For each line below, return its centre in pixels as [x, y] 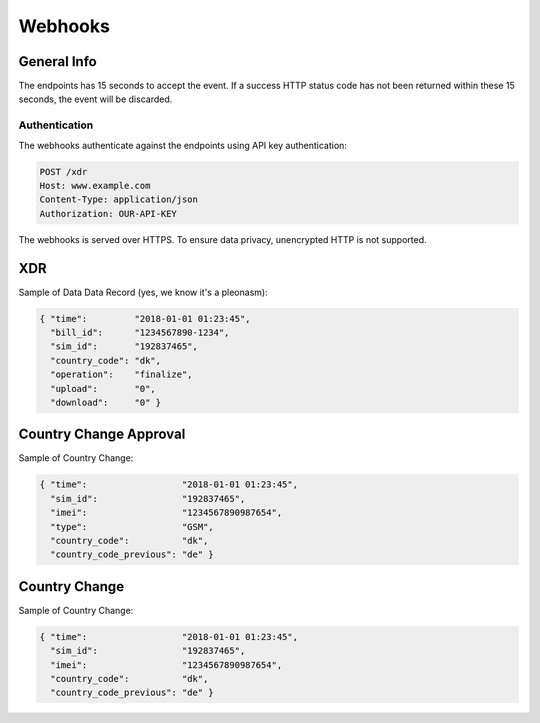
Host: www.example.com [95, 185]
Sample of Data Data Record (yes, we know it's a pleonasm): [143, 292]
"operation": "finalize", [122, 374]
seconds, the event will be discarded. [95, 99]
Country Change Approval [102, 434]
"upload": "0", [103, 388]
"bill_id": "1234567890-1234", [140, 333]
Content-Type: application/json [119, 199]
